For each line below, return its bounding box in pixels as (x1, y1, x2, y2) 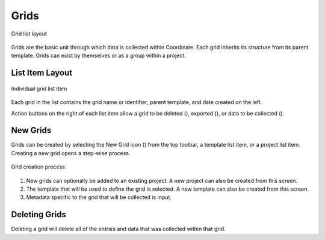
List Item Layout (11, 68, 72, 78)
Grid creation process (11, 163, 66, 171)
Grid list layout (11, 30, 48, 37)
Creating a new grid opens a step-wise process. (11, 149, 131, 156)
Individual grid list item (11, 85, 67, 92)
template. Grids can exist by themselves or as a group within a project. (11, 52, 186, 60)
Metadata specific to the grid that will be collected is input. (26, 194, 172, 201)
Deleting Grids (11, 209, 66, 220)
